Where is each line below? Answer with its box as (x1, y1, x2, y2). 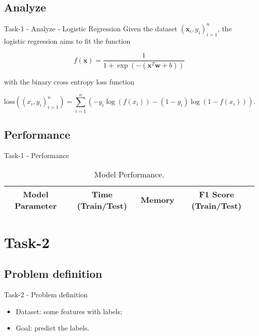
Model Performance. (94, 168, 165, 180)
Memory (141, 194, 174, 206)
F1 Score (199, 188, 234, 200)
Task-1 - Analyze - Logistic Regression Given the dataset (4, 23, 177, 33)
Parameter (14, 199, 57, 211)
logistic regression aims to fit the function (4, 35, 131, 46)
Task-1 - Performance (4, 150, 69, 160)
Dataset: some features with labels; (15, 306, 122, 316)
